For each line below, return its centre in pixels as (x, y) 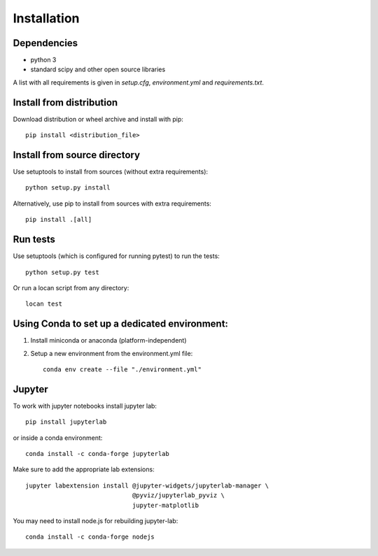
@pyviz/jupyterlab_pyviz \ (178, 496)
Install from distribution (65, 102)
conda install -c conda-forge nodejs (90, 537)
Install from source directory (76, 155)
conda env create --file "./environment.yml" (122, 369)
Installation (46, 18)
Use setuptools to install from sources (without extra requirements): (111, 172)
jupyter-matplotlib (166, 505)
